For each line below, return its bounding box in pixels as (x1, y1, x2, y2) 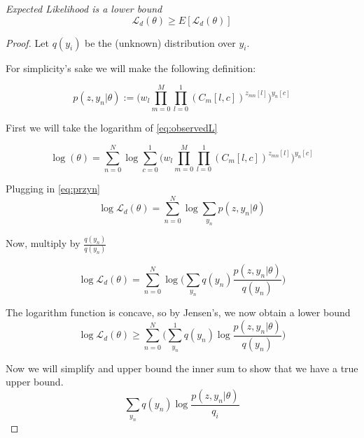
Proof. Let (6, 35, 49, 50)
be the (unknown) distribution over (85, 35, 236, 50)
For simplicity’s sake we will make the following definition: (6, 60, 256, 75)
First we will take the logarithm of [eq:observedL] (6, 120, 218, 135)
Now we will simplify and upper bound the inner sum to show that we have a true (6, 360, 358, 375)
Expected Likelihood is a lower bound (6, 1, 162, 15)
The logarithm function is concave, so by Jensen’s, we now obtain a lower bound (6, 305, 351, 320)
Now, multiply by (6, 236, 80, 250)
